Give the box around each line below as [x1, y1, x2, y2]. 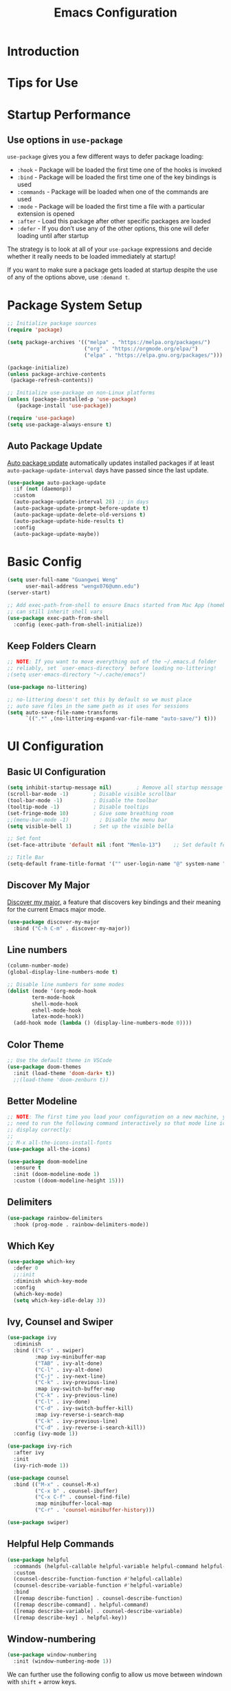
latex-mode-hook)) [32, 1013, 85, 1020]
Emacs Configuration [54, 5, 177, 21]
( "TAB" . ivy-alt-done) [34, 1360, 103, 1367]
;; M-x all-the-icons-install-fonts [7, 1139, 112, 1146]
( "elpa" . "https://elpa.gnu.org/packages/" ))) [83, 352, 223, 359]
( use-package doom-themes [7, 1063, 81, 1070]
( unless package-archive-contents [7, 370, 107, 377]
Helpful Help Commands [7, 1538, 115, 1550]
